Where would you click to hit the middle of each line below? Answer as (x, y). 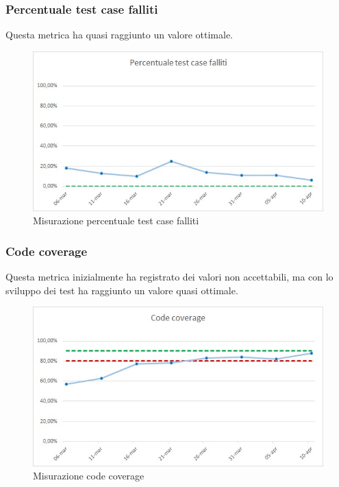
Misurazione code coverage (89, 476)
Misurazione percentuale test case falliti (116, 221)
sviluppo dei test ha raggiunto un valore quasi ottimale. (122, 290)
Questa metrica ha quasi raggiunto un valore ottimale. (119, 35)
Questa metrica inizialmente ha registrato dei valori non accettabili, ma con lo (169, 276)
